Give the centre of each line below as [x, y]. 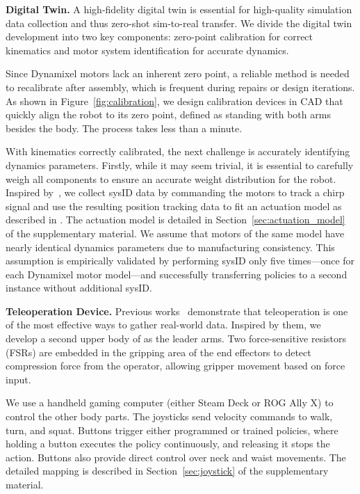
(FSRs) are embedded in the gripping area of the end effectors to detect [158, 352]
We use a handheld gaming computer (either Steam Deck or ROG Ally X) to [170, 403]
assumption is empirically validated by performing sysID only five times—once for [180, 261]
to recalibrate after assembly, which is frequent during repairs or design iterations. [180, 87]
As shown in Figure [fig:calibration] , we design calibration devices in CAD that [174, 101]
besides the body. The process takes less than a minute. [124, 128]
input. [18, 379]
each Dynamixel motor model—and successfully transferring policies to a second [177, 274]
